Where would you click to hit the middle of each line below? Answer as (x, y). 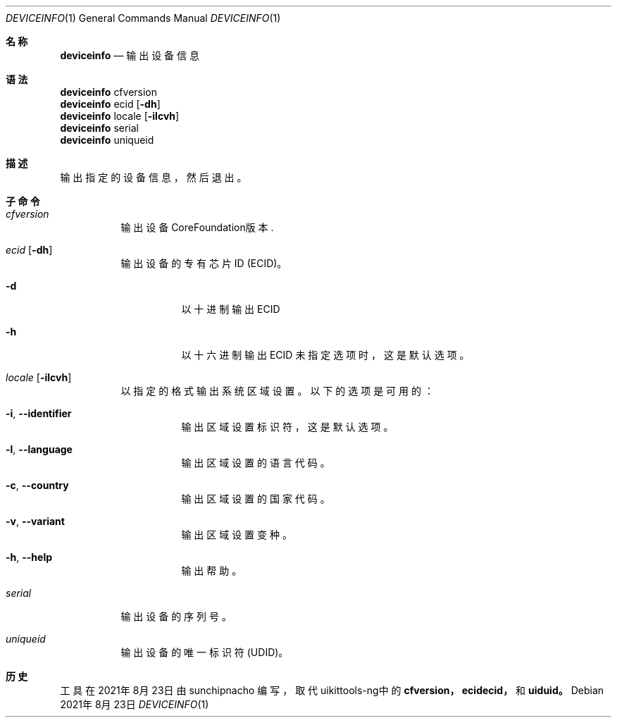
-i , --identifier (39, 413)
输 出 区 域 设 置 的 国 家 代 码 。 (256, 499)
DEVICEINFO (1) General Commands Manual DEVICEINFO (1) (143, 18)
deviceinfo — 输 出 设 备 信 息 (130, 55)
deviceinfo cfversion (109, 92)
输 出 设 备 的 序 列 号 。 (176, 616)
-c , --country (37, 485)
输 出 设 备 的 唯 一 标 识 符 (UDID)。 (205, 652)
